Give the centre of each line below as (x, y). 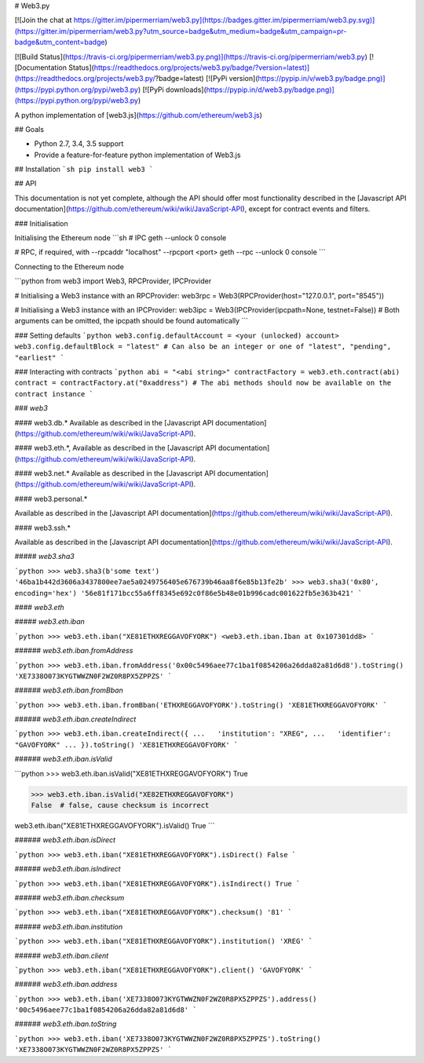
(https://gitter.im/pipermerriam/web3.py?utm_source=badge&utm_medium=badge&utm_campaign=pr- (181, 31)
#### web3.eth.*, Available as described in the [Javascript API (115, 448)
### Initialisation (41, 223)
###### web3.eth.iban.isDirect (65, 840)
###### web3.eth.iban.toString (66, 1024)
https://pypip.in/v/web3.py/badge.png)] (322, 79)
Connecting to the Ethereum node (69, 266)
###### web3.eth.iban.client (62, 955)
